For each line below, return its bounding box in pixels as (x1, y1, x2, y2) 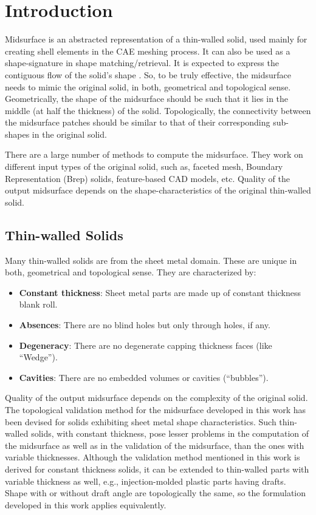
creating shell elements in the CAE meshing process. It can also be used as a (5, 44, 290, 57)
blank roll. (19, 298, 58, 311)
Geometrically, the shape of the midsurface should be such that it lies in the (5, 92, 289, 105)
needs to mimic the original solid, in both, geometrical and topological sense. (5, 80, 291, 93)
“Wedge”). (19, 351, 58, 363)
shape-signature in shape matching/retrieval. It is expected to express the (5, 56, 279, 69)
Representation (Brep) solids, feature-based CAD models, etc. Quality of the (5, 172, 290, 184)
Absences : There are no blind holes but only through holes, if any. (19, 318, 270, 331)
